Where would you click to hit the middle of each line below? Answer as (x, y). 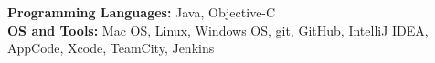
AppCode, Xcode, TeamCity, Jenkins (111, 48)
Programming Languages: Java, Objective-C (142, 12)
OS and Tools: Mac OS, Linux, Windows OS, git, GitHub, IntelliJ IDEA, (218, 30)
